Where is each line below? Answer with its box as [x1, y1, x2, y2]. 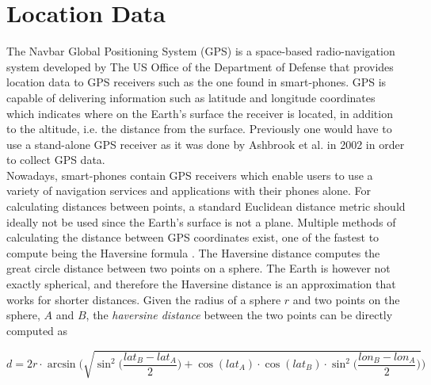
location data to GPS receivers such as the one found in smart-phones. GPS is [6, 74, 387, 90]
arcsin [47, 359, 76, 371]
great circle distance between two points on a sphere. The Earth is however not [6, 260, 391, 276]
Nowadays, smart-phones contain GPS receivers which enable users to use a [6, 166, 373, 183]
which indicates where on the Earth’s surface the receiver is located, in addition [6, 105, 393, 121]
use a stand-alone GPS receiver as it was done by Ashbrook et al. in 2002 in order [6, 135, 405, 152]
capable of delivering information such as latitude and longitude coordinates [6, 89, 376, 105]
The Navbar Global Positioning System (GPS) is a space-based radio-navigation [6, 43, 395, 59]
